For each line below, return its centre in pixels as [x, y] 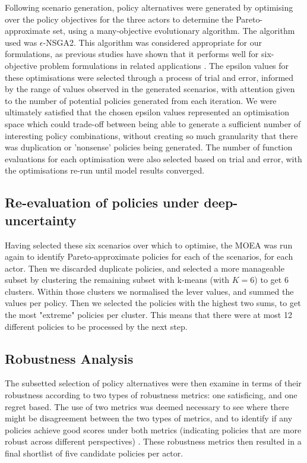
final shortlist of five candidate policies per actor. [94, 453]
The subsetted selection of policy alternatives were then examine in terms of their [153, 383]
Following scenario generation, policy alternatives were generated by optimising [149, 7]
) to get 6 [271, 280]
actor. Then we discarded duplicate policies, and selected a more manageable [145, 268]
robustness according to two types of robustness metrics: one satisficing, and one [151, 395]
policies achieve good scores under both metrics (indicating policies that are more [153, 429]
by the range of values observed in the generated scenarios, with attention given [150, 89]
